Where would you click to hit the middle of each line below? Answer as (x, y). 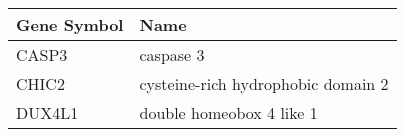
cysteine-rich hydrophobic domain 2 (264, 83)
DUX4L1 (47, 112)
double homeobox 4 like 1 (228, 112)
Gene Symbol (70, 24)
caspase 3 (172, 54)
